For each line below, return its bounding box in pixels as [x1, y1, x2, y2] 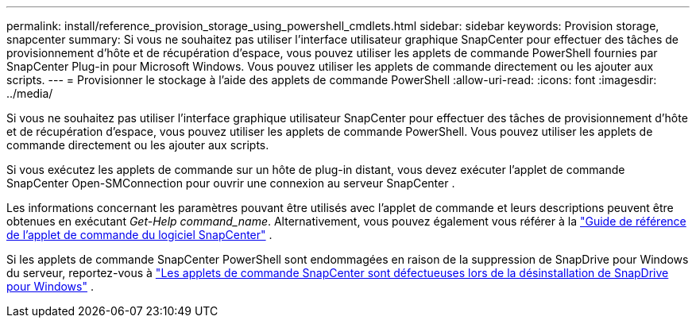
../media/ [6, 87, 53, 100]
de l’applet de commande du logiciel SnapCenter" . [6, 228, 273, 241]
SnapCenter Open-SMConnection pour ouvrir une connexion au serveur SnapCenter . [6, 176, 455, 190]
